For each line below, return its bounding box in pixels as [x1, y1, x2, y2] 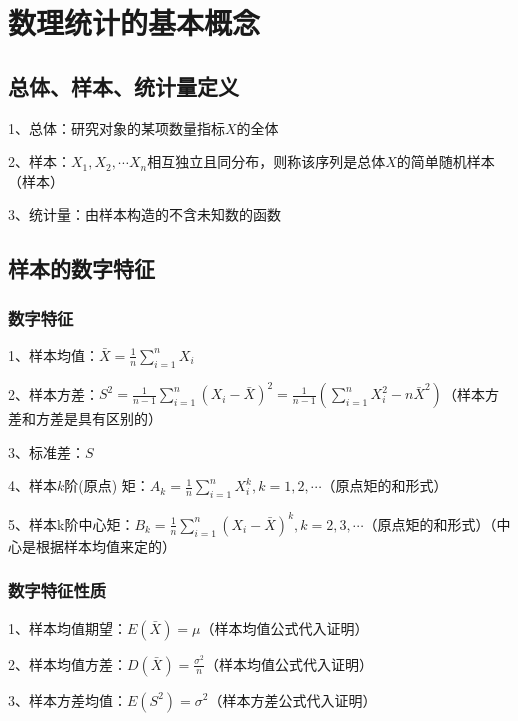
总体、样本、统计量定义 [8, 70, 239, 101]
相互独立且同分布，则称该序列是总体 [147, 151, 386, 172]
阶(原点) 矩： [64, 475, 150, 496]
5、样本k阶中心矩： [8, 513, 135, 534]
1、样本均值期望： [8, 617, 127, 638]
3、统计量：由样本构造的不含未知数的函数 [8, 204, 281, 225]
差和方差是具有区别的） [8, 408, 162, 429]
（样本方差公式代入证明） [208, 689, 377, 710]
